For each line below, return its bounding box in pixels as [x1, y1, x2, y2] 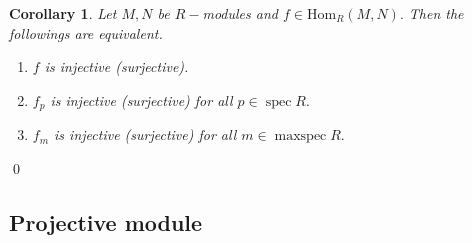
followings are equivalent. [9, 22, 163, 43]
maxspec [274, 129, 327, 144]
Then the [408, 3, 464, 23]
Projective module [9, 206, 203, 237]
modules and [202, 3, 278, 23]
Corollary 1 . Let [9, 3, 117, 23]
